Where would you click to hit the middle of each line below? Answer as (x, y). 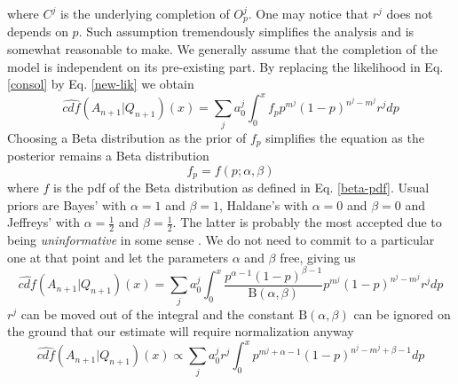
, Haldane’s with (264, 204)
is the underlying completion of (145, 13)
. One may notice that (308, 13)
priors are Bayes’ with (67, 204)
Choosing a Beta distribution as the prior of (127, 137)
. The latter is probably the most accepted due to (307, 222)
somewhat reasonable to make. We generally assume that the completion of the (222, 49)
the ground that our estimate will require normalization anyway (181, 331)
